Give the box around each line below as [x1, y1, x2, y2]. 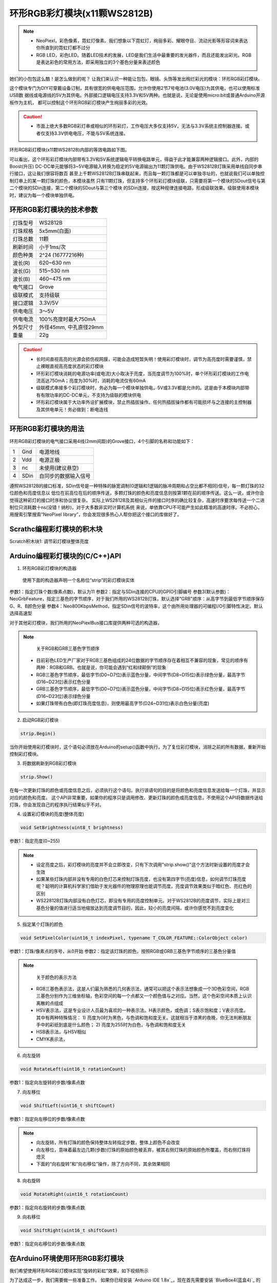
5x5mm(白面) [39, 227, 71, 235]
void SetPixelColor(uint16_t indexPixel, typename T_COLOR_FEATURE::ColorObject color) [20, 935, 248, 941]
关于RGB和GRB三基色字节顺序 [36, 646, 100, 652]
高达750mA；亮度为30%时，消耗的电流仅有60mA [40, 378, 146, 384]
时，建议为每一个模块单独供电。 [9, 192, 77, 198]
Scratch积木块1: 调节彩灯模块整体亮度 [9, 538, 89, 545]
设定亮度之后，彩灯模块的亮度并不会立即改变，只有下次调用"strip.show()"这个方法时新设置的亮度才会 [36, 862, 250, 868]
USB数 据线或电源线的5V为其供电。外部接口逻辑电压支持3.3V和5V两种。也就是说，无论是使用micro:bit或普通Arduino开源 [9, 92, 265, 99]
